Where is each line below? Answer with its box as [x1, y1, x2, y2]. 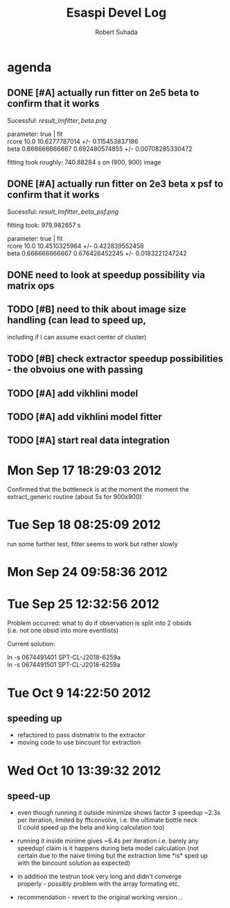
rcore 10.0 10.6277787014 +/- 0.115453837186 [7, 137, 139, 145]
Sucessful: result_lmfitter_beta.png [7, 116, 107, 124]
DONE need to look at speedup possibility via [7, 269, 206, 280]
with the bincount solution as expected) [17, 859, 130, 867]
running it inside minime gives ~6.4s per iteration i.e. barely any [17, 836, 199, 845]
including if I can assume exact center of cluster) [7, 333, 147, 341]
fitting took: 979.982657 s [7, 221, 81, 229]
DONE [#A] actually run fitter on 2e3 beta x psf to [7, 178, 224, 190]
